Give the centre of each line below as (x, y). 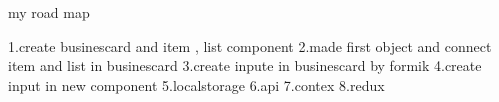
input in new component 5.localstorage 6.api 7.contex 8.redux (196, 84)
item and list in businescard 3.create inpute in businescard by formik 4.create (245, 65)
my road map (49, 12)
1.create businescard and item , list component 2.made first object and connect (250, 45)
